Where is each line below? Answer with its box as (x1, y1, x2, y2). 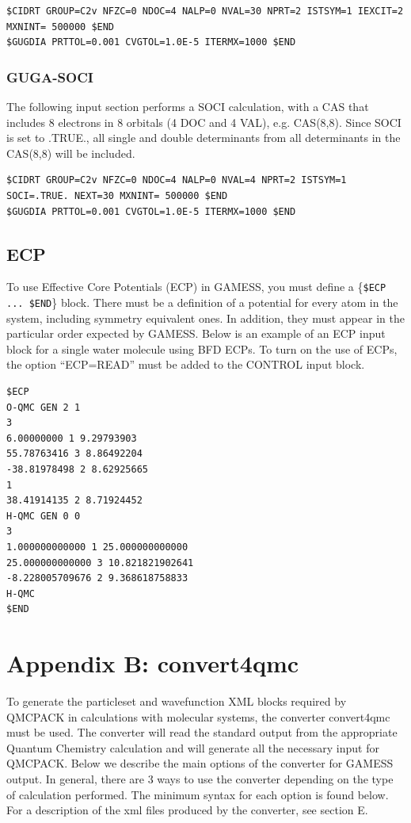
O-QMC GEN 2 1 (6, 401, 81, 413)
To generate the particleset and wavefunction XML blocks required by (6, 693, 347, 710)
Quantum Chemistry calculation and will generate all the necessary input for (6, 739, 379, 756)
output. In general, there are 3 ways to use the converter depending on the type (6, 771, 394, 787)
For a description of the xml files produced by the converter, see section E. (6, 802, 368, 818)
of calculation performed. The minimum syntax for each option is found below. (6, 786, 389, 802)
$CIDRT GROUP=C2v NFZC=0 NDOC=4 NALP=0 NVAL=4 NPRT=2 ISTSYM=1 (6, 174, 347, 186)
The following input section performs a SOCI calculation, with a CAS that (6, 98, 369, 114)
